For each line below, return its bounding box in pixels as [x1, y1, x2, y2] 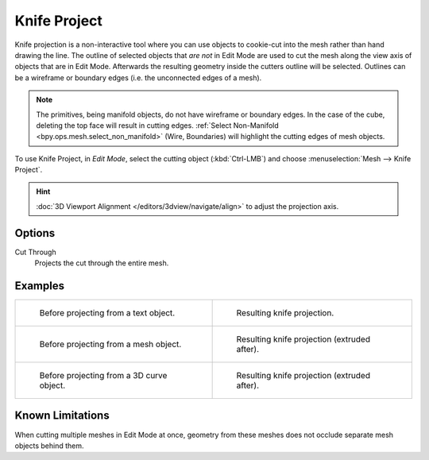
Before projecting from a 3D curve [39, 370, 168, 381]
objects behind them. [14, 441, 84, 450]
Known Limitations [14, 409, 110, 423]
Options [14, 226, 56, 240]
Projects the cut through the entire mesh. [34, 258, 169, 268]
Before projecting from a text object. [39, 307, 176, 319]
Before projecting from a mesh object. [39, 338, 182, 350]
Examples [14, 279, 65, 292]
